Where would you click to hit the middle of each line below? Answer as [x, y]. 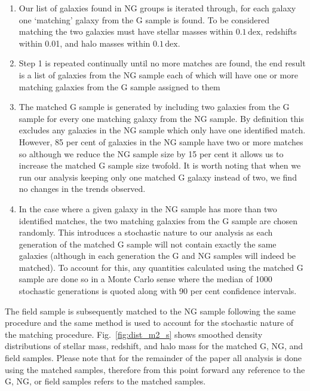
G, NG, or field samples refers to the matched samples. [105, 381]
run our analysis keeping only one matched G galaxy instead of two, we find [158, 177]
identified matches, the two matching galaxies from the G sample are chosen [158, 220]
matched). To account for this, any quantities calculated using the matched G [161, 267]
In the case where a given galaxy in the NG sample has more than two [148, 208]
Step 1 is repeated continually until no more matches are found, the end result [162, 63]
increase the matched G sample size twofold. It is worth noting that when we [160, 165]
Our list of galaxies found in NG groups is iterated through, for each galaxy [157, 8]
